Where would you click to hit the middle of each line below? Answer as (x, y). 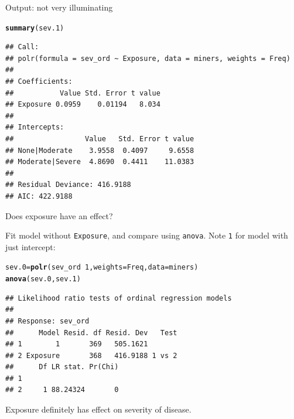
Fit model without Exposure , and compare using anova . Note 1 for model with (147, 235)
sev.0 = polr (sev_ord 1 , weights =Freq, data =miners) (102, 268)
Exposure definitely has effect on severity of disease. (98, 409)
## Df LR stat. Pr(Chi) (62, 367)
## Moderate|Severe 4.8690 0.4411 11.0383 (100, 162)
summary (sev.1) (35, 28)
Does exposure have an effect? (59, 215)
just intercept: (30, 246)
